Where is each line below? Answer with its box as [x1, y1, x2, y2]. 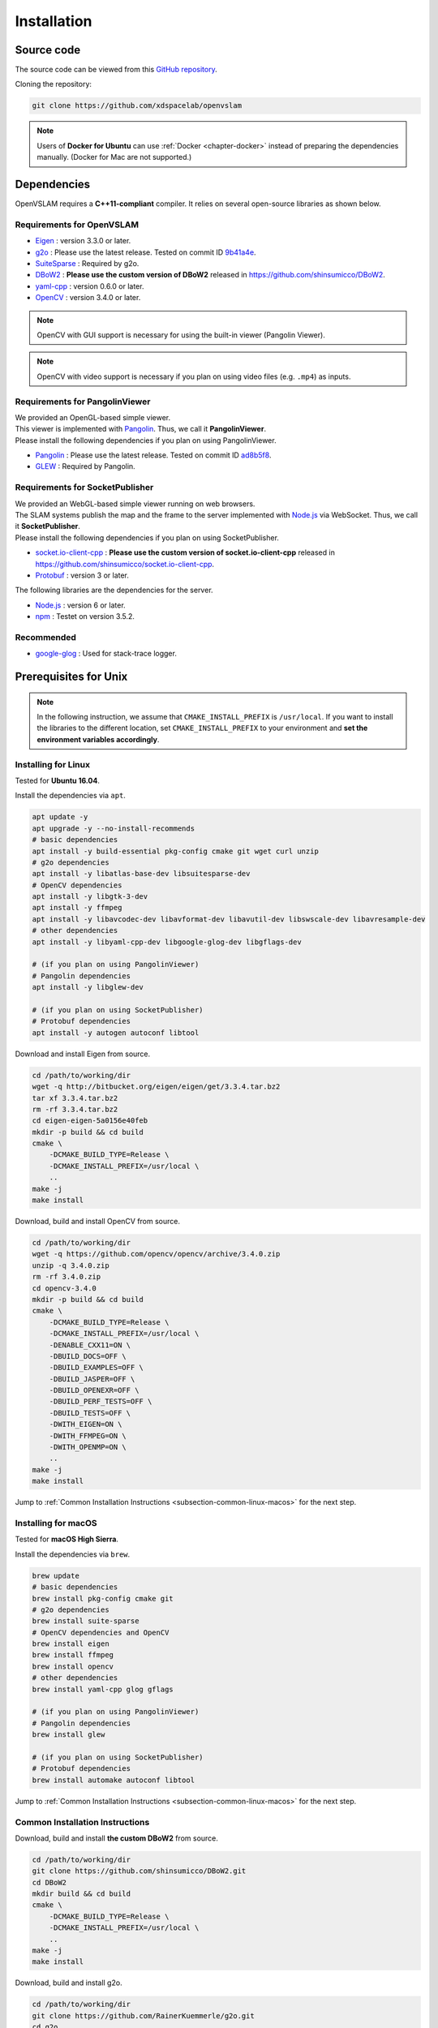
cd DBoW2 [32, 1878, 67, 1887]
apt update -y [32, 812, 88, 822]
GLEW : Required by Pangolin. [35, 462, 135, 471]
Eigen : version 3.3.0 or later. [35, 236, 131, 246]
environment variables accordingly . [36, 734, 160, 744]
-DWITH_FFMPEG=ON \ [49, 1431, 127, 1440]
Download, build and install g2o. [15, 1978, 122, 1987]
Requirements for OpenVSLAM [15, 219, 140, 230]
